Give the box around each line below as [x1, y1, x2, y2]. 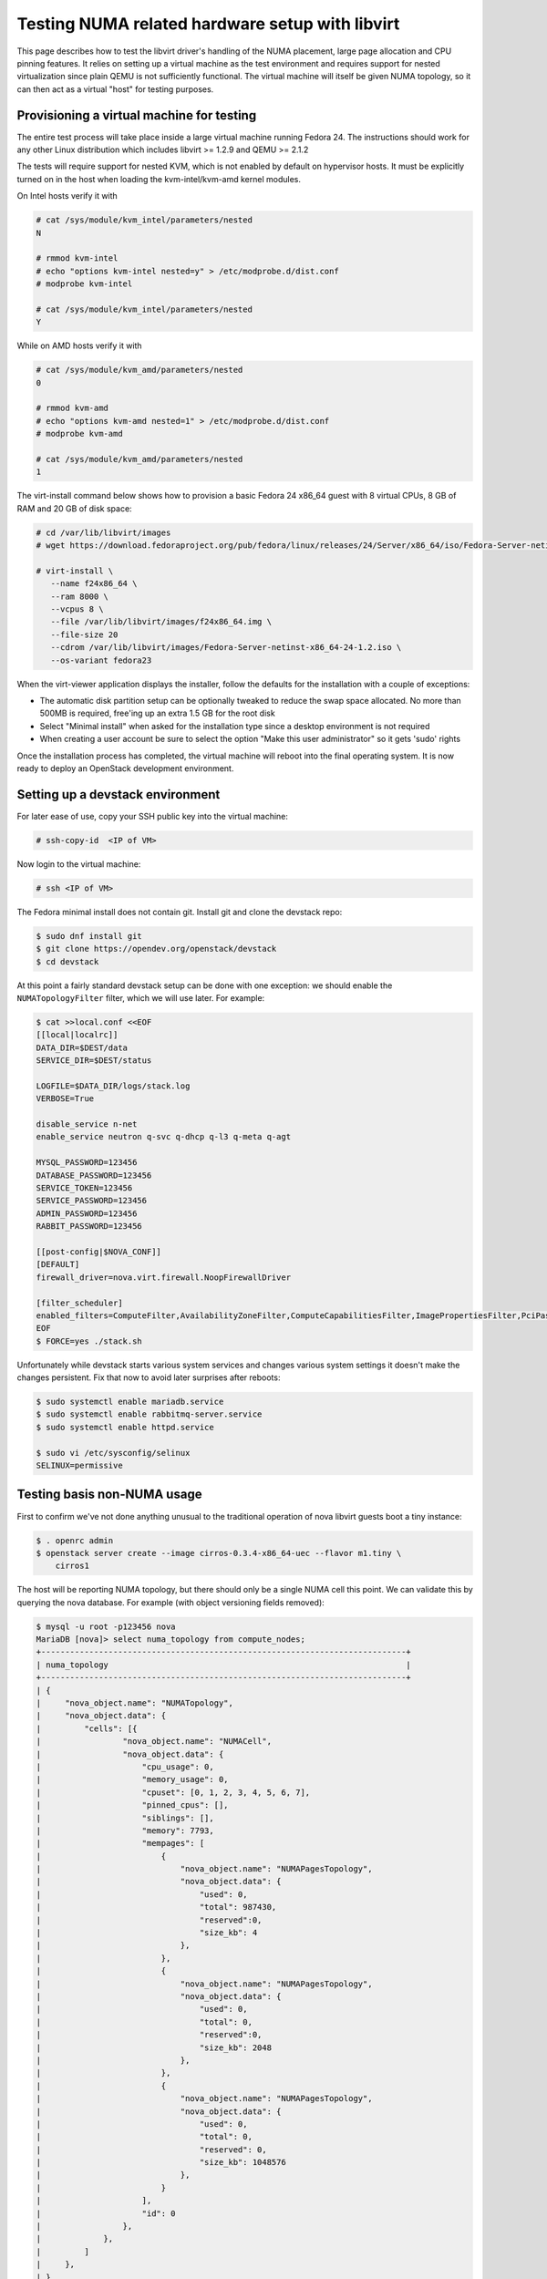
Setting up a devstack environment [16, 787, 221, 802]
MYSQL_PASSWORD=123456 [36, 1158, 138, 1168]
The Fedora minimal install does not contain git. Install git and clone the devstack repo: [16, 906, 343, 917]
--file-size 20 [50, 629, 119, 640]
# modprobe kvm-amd [36, 428, 123, 439]
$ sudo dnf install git [36, 931, 143, 941]
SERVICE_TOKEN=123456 [36, 1183, 133, 1193]
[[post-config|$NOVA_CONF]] [36, 1246, 161, 1257]
